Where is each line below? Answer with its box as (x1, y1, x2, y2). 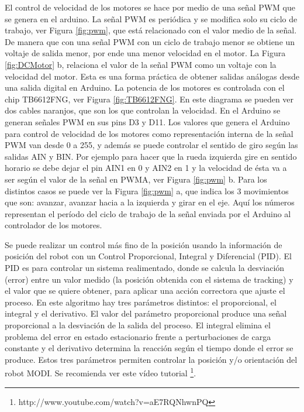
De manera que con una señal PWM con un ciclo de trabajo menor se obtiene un (5, 35, 295, 47)
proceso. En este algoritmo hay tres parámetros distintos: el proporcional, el (5, 296, 277, 308)
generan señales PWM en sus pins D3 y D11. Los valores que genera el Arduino (5, 115, 290, 128)
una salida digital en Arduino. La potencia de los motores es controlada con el (5, 81, 285, 94)
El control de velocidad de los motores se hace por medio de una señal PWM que (5, 1, 295, 13)
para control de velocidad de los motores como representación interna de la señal (5, 127, 293, 139)
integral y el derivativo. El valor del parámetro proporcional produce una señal (5, 307, 287, 320)
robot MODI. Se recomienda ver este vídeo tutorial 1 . (5, 365, 196, 379)
